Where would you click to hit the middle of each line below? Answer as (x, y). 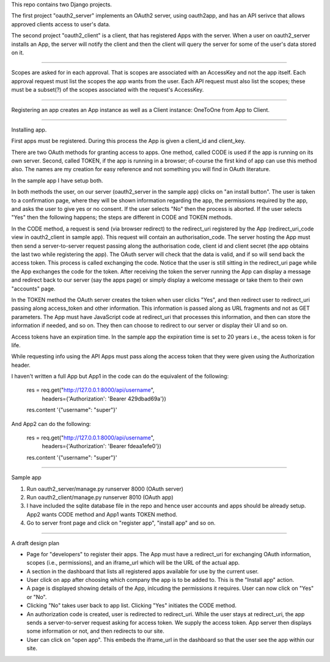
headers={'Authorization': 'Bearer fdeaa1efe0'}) (102, 446)
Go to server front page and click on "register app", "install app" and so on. (121, 523)
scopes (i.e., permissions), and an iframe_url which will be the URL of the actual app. (133, 563)
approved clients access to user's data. (61, 24)
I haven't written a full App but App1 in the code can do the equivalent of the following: (120, 377)
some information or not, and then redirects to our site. (96, 631)
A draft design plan (35, 543)
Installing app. (29, 130)
